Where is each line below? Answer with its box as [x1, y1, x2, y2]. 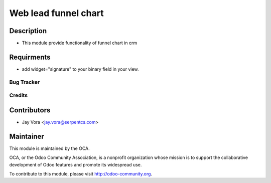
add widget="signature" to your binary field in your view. [22, 66, 139, 72]
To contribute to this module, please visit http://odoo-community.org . [9, 171, 153, 177]
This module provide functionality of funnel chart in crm [22, 40, 138, 46]
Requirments [9, 53, 51, 61]
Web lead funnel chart [9, 8, 104, 19]
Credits [9, 92, 28, 99]
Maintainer [9, 132, 45, 140]
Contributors [9, 106, 51, 114]
